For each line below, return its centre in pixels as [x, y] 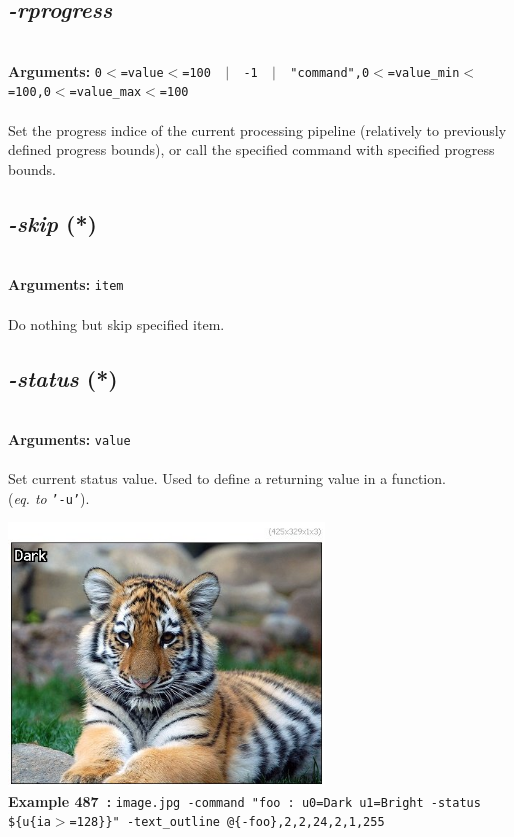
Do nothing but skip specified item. [116, 323]
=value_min [423, 72]
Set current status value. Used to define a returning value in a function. [227, 478]
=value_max [105, 92]
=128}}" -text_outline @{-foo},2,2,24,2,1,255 [227, 822]
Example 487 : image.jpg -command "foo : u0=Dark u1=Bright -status [244, 800]
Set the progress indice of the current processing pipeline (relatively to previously [257, 129]
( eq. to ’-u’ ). [49, 497]
